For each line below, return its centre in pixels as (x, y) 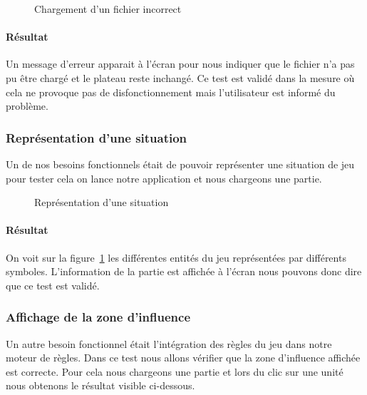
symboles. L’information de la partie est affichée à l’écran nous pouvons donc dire (184, 271)
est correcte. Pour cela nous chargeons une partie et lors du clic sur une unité (175, 371)
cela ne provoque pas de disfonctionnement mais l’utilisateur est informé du (171, 92)
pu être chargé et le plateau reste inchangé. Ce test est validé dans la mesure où (180, 77)
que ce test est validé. (53, 285)
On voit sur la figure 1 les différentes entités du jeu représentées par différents (176, 257)
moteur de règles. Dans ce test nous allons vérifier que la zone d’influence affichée (183, 358)
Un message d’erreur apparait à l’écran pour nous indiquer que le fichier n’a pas (180, 64)
